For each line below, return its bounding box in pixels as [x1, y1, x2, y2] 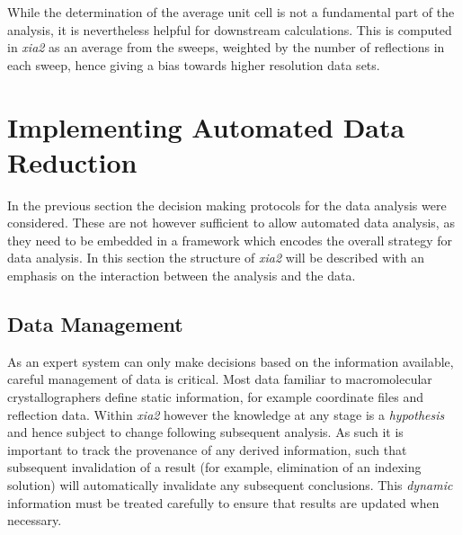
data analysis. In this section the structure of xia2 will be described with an [7, 248, 424, 267]
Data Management [7, 310, 183, 338]
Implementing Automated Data [7, 108, 405, 145]
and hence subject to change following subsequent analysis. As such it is [7, 423, 404, 441]
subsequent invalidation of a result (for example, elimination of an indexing [7, 458, 422, 477]
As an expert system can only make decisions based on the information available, [7, 352, 454, 370]
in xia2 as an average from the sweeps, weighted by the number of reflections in [7, 38, 445, 57]
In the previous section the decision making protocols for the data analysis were [7, 195, 447, 214]
